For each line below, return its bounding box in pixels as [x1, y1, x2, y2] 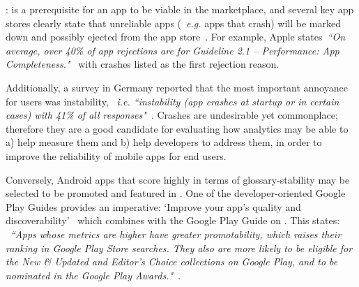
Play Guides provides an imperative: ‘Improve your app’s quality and [6, 199, 301, 214]
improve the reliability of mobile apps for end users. [6, 148, 227, 163]
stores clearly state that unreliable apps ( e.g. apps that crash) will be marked [6, 15, 342, 30]
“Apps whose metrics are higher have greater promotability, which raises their [10, 226, 342, 241]
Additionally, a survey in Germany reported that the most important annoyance [6, 80, 348, 94]
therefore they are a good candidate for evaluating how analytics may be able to [6, 121, 349, 135]
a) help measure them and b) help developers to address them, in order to [6, 135, 322, 149]
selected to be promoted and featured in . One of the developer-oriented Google [6, 186, 346, 200]
